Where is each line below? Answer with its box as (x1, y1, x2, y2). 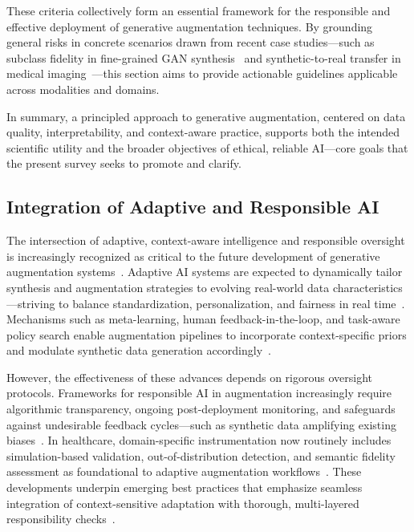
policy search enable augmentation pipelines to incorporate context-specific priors (6, 326, 407, 343)
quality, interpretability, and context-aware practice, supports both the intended (6, 124, 400, 140)
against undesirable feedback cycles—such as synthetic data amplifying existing (6, 416, 396, 433)
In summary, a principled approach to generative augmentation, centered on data (6, 108, 406, 124)
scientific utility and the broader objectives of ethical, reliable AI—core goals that (6, 139, 408, 156)
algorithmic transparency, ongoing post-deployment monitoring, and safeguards (6, 400, 396, 417)
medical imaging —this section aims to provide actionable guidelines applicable (6, 65, 398, 82)
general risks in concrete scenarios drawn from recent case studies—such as (6, 34, 375, 51)
